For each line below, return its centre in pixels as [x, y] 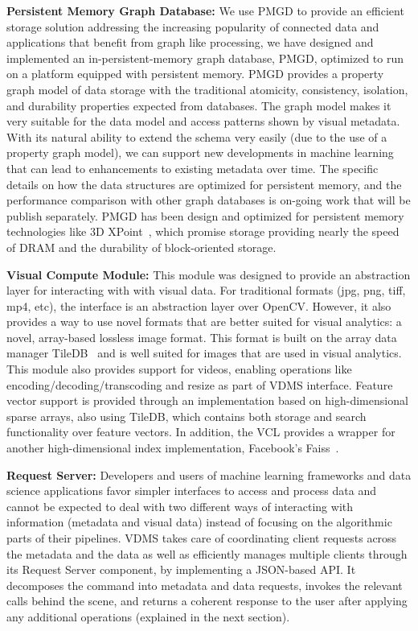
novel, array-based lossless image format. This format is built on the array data [202, 337]
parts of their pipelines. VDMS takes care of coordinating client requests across [202, 538]
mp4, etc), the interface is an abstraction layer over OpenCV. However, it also [199, 305]
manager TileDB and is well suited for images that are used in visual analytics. [204, 353]
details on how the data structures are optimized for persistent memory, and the [204, 184]
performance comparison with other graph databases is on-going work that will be [209, 200]
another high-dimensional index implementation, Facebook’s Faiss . [173, 448]
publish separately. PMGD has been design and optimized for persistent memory [205, 215]
